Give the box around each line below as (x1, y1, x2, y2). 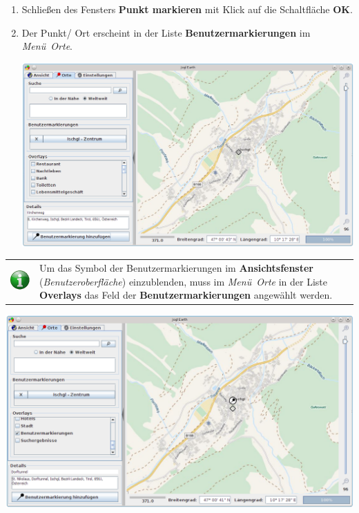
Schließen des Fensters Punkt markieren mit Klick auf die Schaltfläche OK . (21, 2, 353, 16)
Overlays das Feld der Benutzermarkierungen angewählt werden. (39, 288, 333, 302)
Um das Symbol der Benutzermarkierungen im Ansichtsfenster (39, 261, 313, 275)
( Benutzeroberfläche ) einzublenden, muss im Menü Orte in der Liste (39, 274, 328, 288)
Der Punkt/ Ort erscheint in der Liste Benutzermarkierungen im (21, 25, 311, 39)
